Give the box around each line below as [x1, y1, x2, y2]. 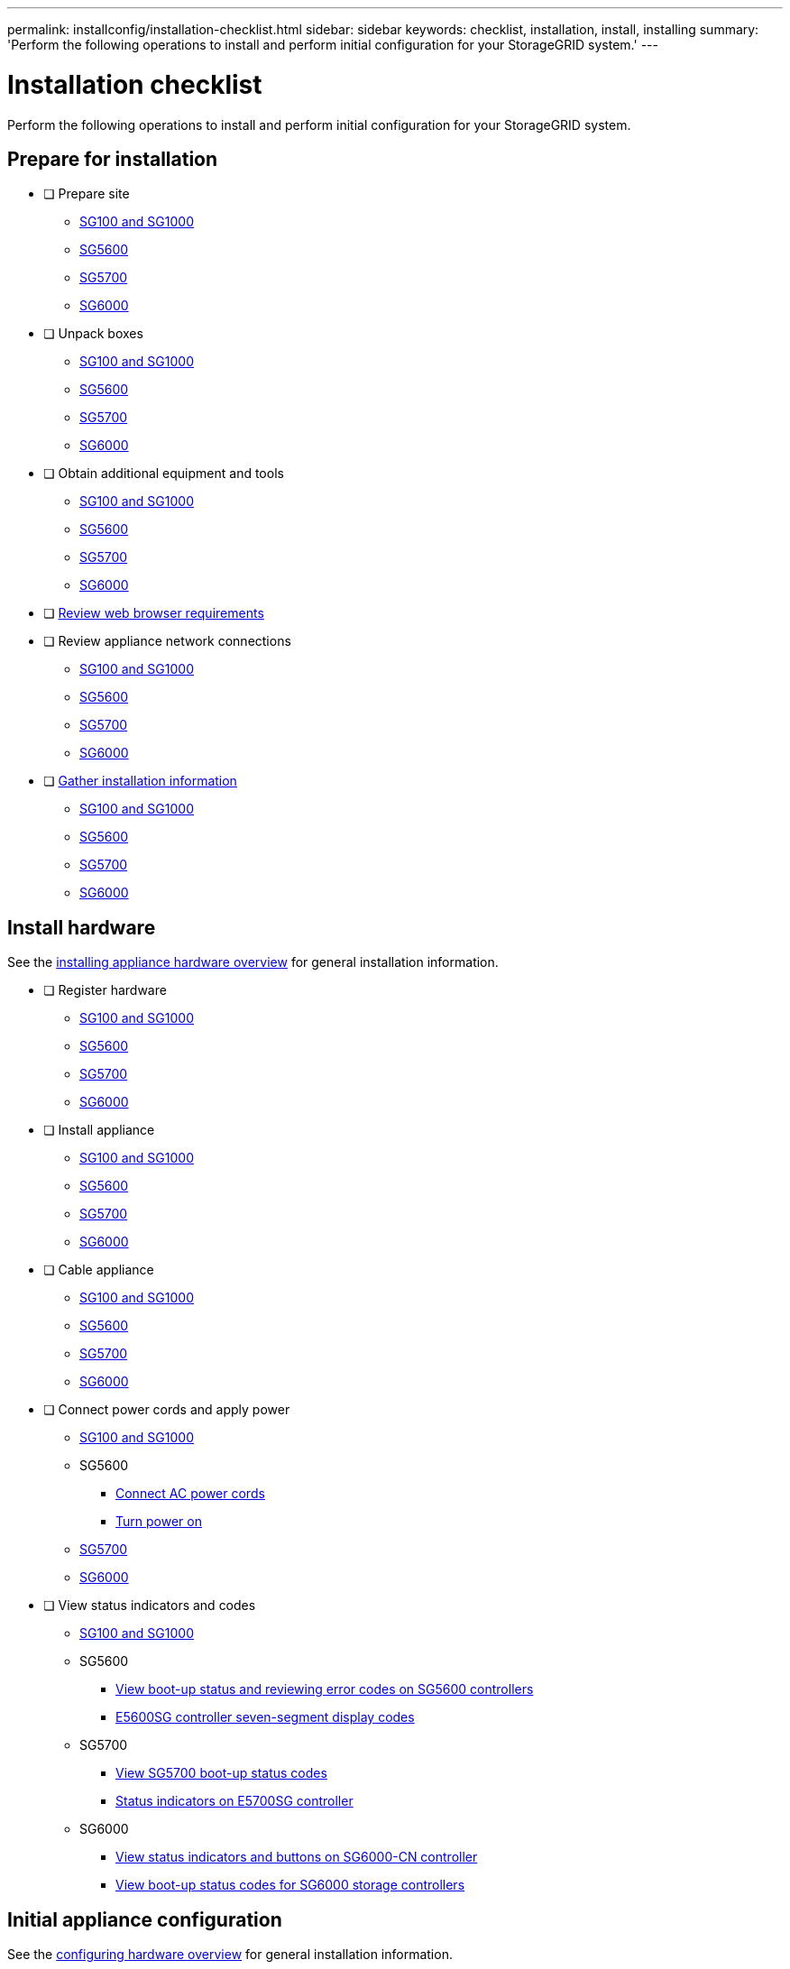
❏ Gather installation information [43, 773, 237, 789]
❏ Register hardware [43, 982, 167, 998]
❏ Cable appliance [43, 1262, 154, 1278]
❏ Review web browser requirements [43, 605, 264, 621]
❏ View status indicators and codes [43, 1597, 256, 1614]
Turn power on [115, 1514, 202, 1530]
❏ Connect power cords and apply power [43, 1402, 290, 1418]
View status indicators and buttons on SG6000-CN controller [115, 1849, 478, 1865]
